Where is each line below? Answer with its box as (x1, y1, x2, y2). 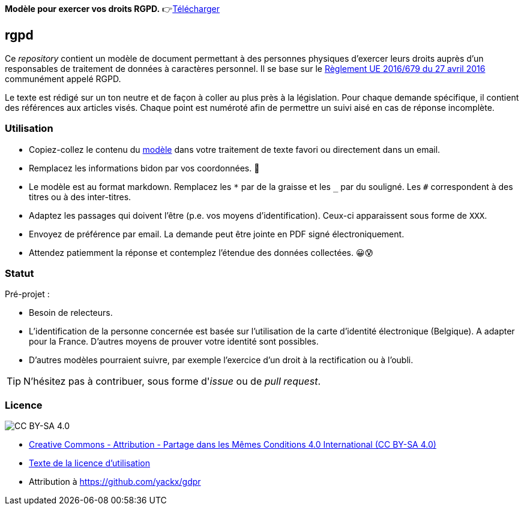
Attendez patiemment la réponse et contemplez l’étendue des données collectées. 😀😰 (29, 247, 374, 258)
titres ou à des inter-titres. (29, 191, 131, 202)
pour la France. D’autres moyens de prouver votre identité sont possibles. (29, 336, 319, 347)
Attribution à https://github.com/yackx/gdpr (29, 476, 201, 487)
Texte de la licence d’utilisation (29, 458, 151, 469)
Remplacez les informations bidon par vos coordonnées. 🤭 (29, 162, 260, 173)
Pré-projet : (5, 289, 50, 300)
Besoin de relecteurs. (29, 307, 113, 318)
